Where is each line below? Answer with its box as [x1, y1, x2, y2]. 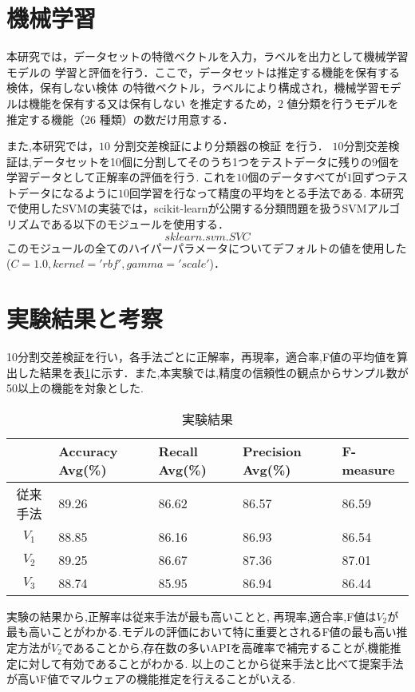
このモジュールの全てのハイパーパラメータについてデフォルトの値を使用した [6, 239, 407, 256]
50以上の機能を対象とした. [6, 380, 144, 396]
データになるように [17, 184, 118, 201]
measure [342, 459, 395, 479]
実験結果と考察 [6, 302, 164, 335]
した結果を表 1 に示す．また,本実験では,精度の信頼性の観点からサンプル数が [17, 364, 409, 380]
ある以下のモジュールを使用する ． [50, 216, 229, 233]
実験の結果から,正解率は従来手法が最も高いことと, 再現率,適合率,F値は [6, 607, 377, 624]
